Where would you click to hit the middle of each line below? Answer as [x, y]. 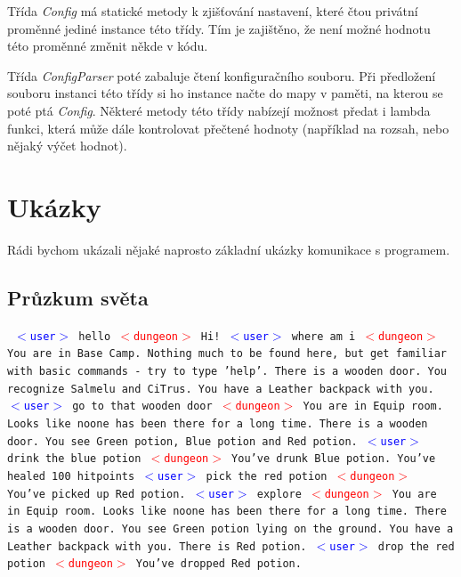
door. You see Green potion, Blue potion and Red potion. [182, 441]
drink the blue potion [74, 459]
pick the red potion [267, 476]
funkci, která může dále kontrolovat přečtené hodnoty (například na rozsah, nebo [228, 128]
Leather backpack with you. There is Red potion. [157, 546]
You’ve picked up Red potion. [97, 494]
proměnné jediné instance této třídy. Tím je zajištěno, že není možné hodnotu [219, 28]
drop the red [416, 546]
